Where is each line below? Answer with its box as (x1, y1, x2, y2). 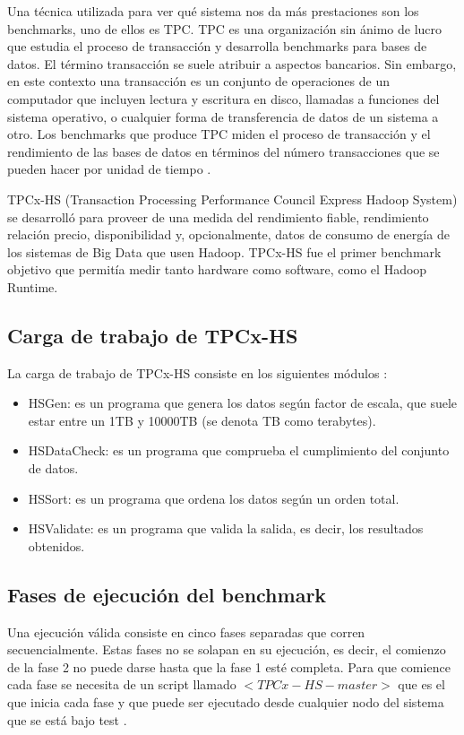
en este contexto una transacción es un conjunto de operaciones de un (7, 72, 390, 91)
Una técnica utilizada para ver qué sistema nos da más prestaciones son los (7, 2, 419, 20)
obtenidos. (28, 536, 85, 555)
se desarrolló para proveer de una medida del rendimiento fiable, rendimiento (7, 207, 429, 226)
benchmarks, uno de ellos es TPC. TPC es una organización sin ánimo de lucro (7, 19, 443, 38)
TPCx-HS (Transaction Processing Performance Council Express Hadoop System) (7, 189, 458, 208)
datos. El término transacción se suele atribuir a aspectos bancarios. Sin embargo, (7, 54, 457, 73)
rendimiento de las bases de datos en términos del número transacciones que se (7, 142, 440, 160)
